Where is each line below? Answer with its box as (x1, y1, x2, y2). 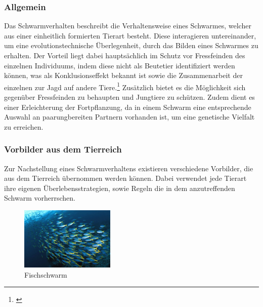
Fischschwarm (24, 269, 67, 280)
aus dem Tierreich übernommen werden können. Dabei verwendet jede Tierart (4, 173, 247, 183)
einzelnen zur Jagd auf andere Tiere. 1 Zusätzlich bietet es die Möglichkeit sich (4, 80, 246, 92)
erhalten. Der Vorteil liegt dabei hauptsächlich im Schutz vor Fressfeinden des (4, 50, 245, 60)
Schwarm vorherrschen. (4, 193, 76, 203)
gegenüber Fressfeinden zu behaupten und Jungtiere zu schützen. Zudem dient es (4, 92, 255, 102)
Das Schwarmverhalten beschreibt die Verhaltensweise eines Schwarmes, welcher (4, 20, 251, 31)
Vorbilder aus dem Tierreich (4, 143, 122, 156)
